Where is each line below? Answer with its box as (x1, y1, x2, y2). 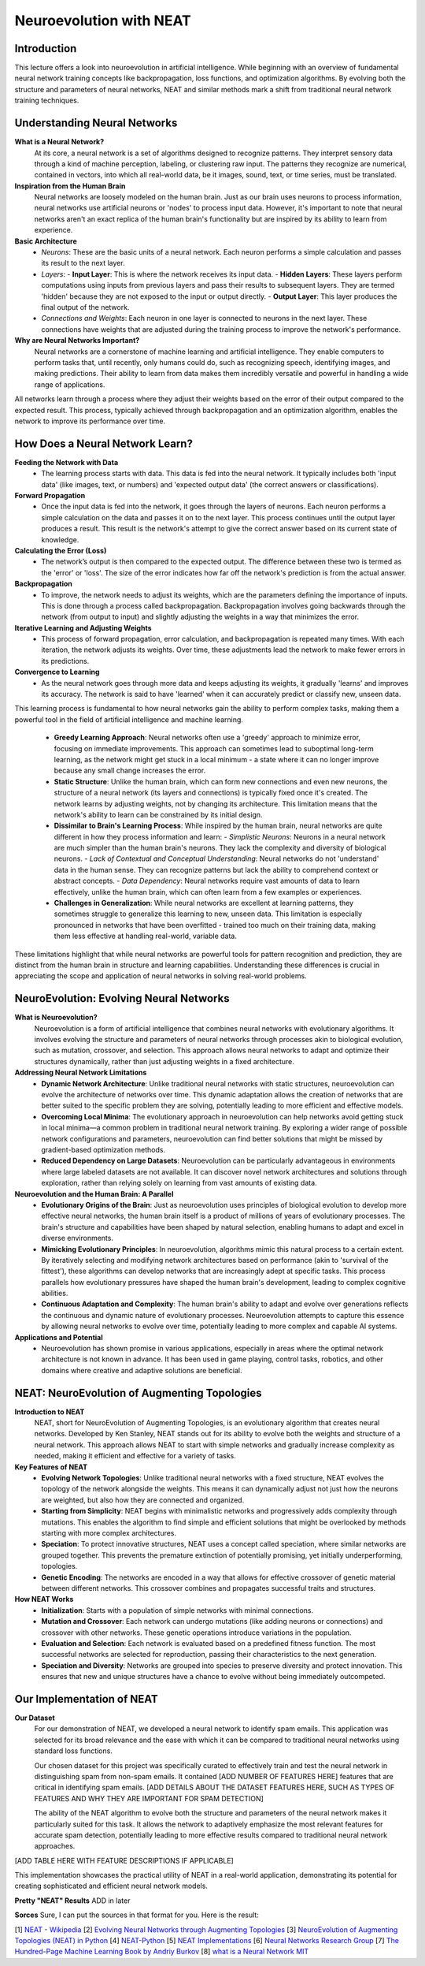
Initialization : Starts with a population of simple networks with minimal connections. (41, 1605, 314, 1615)
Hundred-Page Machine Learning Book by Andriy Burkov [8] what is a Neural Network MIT (14, 1947, 309, 1957)
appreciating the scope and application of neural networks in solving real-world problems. (14, 971, 307, 981)
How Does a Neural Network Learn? (14, 437, 193, 450)
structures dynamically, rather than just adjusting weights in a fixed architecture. (34, 1056, 295, 1066)
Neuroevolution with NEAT (14, 12, 192, 29)
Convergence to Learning (14, 667, 100, 677)
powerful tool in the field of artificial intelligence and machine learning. (14, 714, 244, 724)
